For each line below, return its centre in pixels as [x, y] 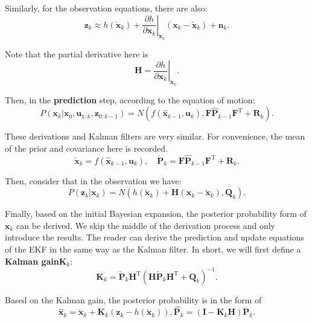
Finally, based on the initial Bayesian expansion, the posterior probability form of [156, 214]
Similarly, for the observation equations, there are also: [106, 8]
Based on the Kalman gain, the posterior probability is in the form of [133, 299]
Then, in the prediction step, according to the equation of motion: [130, 99]
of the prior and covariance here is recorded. [86, 148]
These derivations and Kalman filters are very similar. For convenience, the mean [155, 136]
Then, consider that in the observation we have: [93, 180]
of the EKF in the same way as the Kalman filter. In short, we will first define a [153, 249]
